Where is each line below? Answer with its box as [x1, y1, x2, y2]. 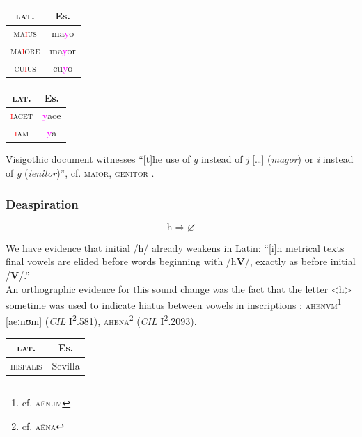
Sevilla [52, 358, 80, 373]
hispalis [10, 358, 42, 373]
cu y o [53, 61, 73, 75]
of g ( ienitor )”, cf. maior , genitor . [6, 166, 155, 180]
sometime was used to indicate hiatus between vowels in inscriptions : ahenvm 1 [6, 296, 342, 312]
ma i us [13, 26, 37, 40]
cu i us [14, 61, 36, 75]
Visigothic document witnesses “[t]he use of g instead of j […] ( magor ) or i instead [6, 152, 354, 166]
